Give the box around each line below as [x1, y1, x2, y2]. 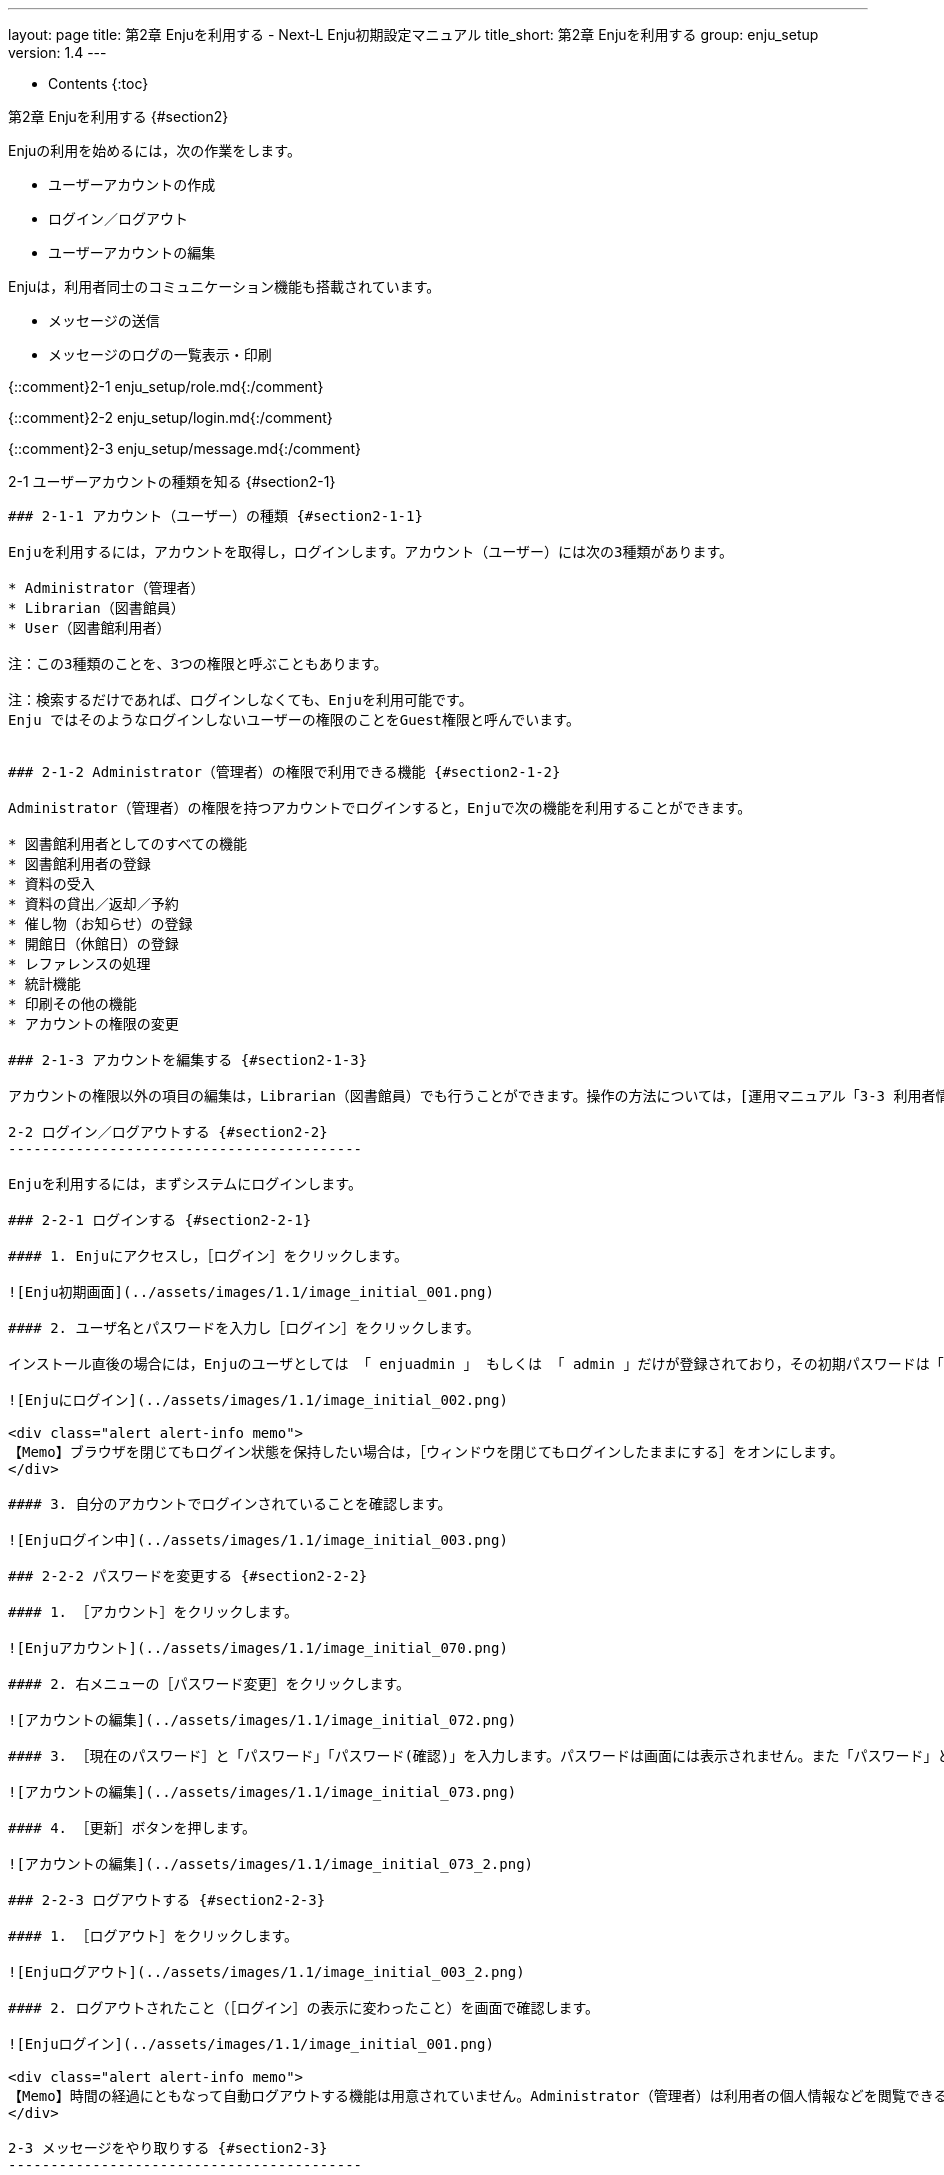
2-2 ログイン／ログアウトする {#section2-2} [8, 1124, 328, 1140]
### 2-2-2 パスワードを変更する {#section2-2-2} [8, 1568, 368, 1584]
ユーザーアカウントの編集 [48, 244, 216, 261]
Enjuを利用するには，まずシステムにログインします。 [8, 1176, 362, 1192]
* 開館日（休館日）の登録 [8, 936, 179, 952]
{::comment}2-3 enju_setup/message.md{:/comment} [8, 440, 362, 457]
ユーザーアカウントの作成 [48, 176, 216, 193]
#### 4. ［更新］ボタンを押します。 [8, 1820, 257, 1836]
